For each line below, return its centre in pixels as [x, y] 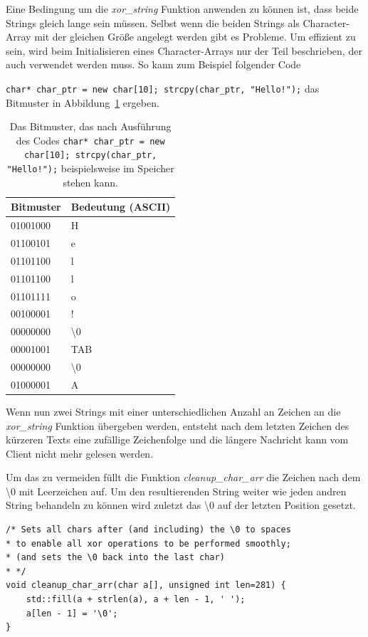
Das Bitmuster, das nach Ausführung [90, 126]
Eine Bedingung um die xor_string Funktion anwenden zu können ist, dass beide [182, 9]
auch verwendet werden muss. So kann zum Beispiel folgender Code [153, 64]
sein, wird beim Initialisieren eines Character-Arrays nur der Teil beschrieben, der [184, 50]
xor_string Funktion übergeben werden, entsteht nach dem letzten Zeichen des [178, 425]
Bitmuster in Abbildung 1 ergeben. [83, 102]
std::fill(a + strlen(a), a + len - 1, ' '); [136, 600]
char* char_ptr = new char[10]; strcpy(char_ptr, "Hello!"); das [163, 88]
